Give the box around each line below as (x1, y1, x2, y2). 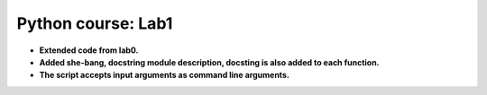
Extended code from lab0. (39, 45, 139, 56)
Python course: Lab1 (16, 13, 173, 33)
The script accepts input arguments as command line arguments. (39, 70, 290, 81)
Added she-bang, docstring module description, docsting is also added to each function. (39, 56, 380, 67)
